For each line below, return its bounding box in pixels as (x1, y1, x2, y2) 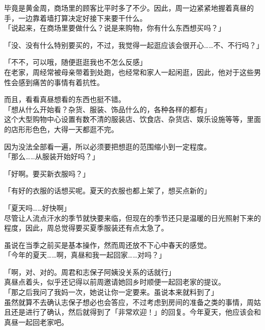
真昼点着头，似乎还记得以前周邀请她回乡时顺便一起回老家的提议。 (4, 276, 225, 287)
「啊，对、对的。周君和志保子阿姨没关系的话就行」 (4, 266, 175, 277)
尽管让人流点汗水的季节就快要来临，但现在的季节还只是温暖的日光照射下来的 (4, 212, 261, 223)
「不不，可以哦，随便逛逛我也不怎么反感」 (4, 57, 147, 67)
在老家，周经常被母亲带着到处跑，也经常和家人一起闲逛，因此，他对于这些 (4, 66, 254, 77)
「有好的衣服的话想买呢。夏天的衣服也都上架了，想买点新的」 (4, 185, 211, 196)
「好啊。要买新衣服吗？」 (4, 168, 90, 179)
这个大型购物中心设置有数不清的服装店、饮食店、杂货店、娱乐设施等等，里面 (4, 114, 261, 124)
